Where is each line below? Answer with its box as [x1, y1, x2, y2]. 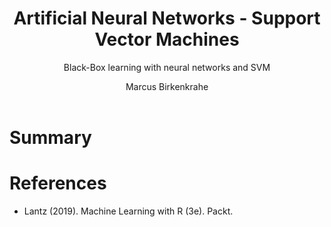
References [9, 172, 107, 195]
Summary [9, 126, 92, 149]
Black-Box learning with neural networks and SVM [63, 61, 271, 73]
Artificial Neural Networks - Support [13, 7, 321, 30]
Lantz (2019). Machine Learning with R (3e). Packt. [23, 205, 234, 217]
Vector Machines [94, 28, 240, 51]
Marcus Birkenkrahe [125, 80, 209, 92]
